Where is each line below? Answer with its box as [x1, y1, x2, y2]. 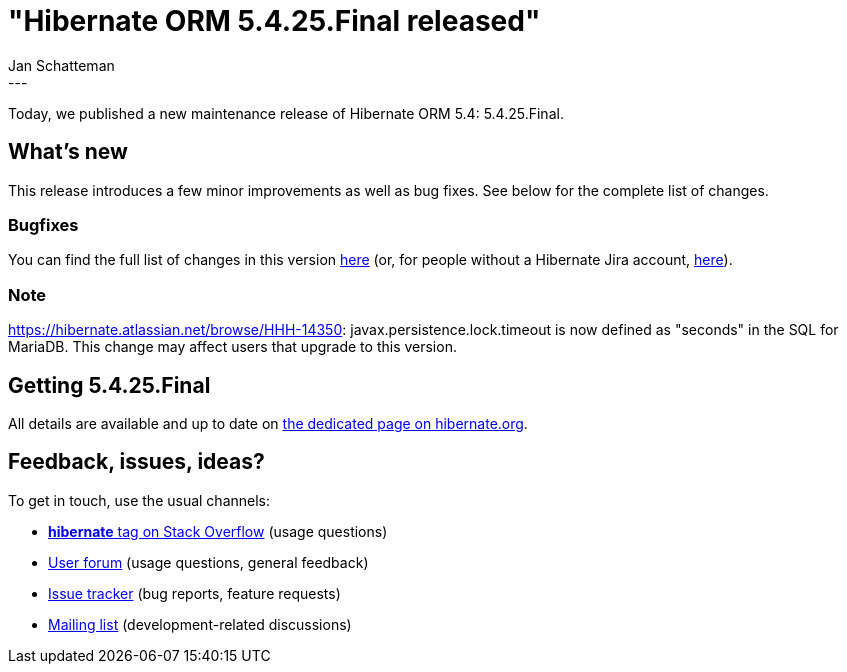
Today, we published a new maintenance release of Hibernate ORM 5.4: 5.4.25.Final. [8, 104, 564, 122]
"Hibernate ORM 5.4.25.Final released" [8, 4, 541, 38]
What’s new [8, 139, 128, 165]
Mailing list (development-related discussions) [48, 615, 352, 633]
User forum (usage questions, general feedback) [48, 553, 369, 571]
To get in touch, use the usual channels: [8, 491, 271, 509]
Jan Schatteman [8, 56, 115, 74]
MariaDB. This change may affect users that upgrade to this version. [8, 338, 457, 356]
